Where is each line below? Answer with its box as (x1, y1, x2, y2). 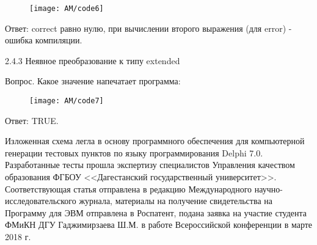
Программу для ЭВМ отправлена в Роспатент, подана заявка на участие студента (5, 206, 307, 219)
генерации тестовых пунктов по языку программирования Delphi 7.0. (5, 146, 263, 159)
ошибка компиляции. (5, 34, 82, 46)
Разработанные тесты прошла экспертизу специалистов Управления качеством (5, 158, 295, 171)
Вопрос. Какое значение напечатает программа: (5, 75, 181, 87)
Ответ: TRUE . (5, 114, 59, 126)
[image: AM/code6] (29, 4, 104, 13)
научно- (254, 182, 283, 195)
